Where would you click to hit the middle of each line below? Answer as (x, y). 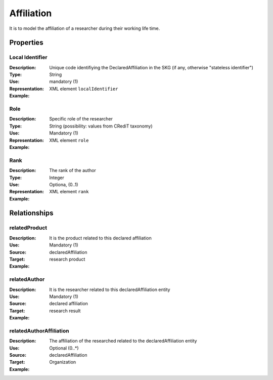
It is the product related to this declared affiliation (100, 238)
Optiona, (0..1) (64, 184)
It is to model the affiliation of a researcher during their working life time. (85, 28)
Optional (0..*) (64, 348)
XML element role (69, 140)
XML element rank (69, 192)
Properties (26, 43)
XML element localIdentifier (84, 89)
